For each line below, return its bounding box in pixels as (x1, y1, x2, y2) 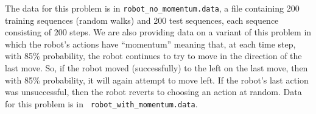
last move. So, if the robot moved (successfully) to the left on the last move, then (5, 62, 308, 74)
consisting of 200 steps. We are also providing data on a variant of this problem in (5, 26, 312, 38)
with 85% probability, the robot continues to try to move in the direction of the (5, 49, 302, 62)
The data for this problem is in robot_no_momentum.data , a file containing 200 (5, 2, 300, 14)
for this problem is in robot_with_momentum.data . (5, 97, 198, 110)
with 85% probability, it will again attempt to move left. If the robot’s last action (5, 73, 309, 86)
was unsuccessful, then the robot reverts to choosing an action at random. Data (5, 85, 302, 98)
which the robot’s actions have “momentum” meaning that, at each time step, (5, 37, 296, 50)
